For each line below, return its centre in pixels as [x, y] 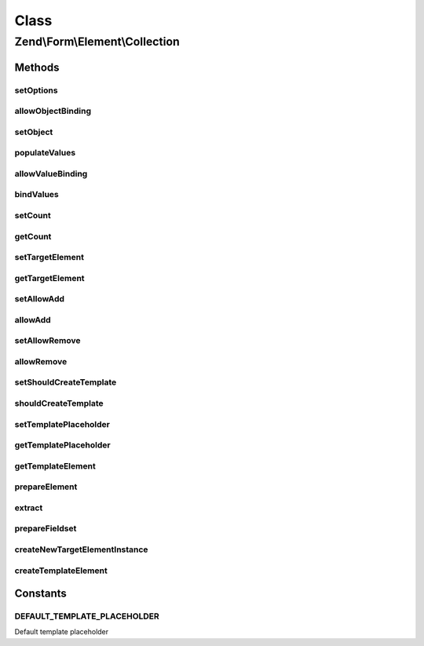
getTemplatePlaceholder [62, 445]
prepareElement [46, 487]
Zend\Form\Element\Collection [97, 42]
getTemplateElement [55, 465]
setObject [34, 132]
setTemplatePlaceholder [62, 424]
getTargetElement [50, 278]
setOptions [36, 90]
